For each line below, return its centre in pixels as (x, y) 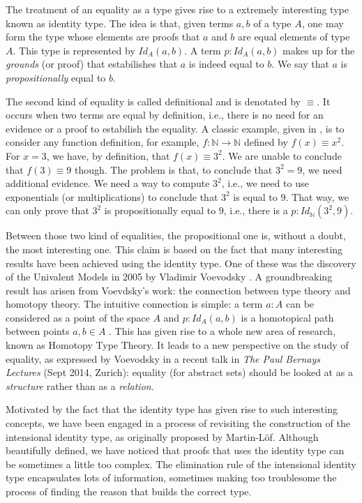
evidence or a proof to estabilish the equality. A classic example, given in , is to (175, 128)
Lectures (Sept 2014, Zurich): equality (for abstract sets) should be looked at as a (179, 372)
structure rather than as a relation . (80, 385)
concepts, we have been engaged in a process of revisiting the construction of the (178, 423)
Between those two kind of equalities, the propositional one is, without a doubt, (176, 235)
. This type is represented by (74, 50)
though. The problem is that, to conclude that (174, 169)
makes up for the (319, 50)
